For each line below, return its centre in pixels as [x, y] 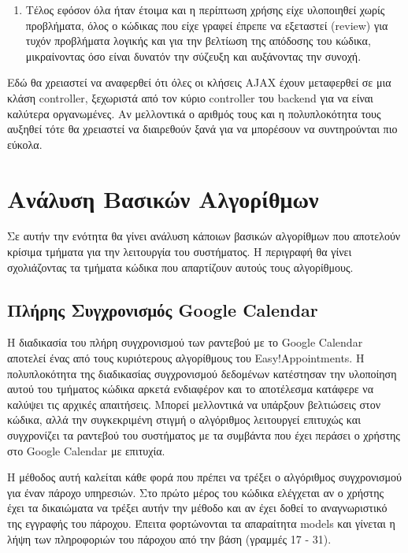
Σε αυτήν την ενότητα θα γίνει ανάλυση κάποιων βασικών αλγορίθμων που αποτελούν [204, 236]
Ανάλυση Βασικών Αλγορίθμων [163, 198]
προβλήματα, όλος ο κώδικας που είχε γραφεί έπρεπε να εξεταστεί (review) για [207, 25]
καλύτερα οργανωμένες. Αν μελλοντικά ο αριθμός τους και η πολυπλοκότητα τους [194, 113]
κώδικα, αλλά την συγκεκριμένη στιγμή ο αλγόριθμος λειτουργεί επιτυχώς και [184, 419]
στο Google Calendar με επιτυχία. [86, 450]
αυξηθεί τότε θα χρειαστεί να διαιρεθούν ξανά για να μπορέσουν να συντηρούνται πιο [202, 129]
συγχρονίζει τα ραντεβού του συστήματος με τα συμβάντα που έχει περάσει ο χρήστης [204, 435]
